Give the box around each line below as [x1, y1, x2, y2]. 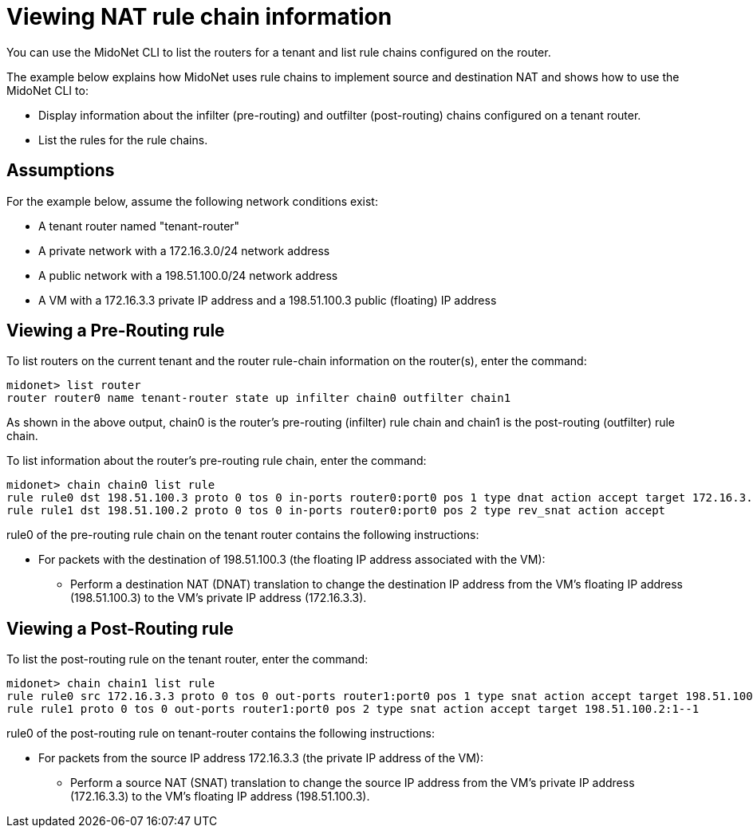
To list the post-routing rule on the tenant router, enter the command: [6, 652, 369, 667]
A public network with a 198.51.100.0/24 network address [38, 268, 338, 282]
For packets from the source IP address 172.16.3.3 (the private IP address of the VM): [38, 751, 483, 765]
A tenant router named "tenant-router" [38, 218, 240, 233]
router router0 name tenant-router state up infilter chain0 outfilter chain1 [6, 391, 511, 405]
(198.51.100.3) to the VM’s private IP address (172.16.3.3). [70, 591, 367, 605]
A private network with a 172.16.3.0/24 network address [38, 243, 330, 258]
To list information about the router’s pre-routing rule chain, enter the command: [6, 454, 427, 468]
